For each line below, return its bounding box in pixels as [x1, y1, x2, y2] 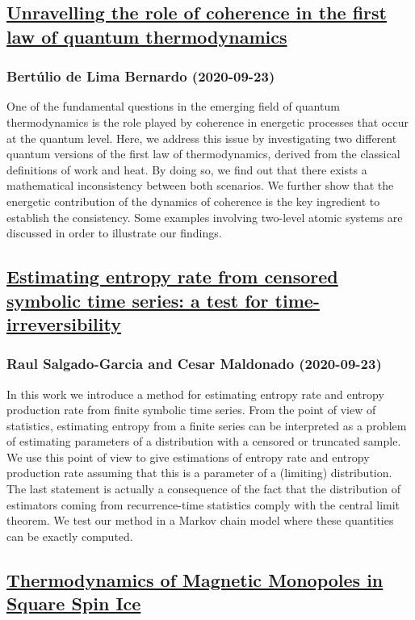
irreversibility [6, 311, 121, 336]
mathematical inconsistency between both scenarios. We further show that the [6, 177, 394, 194]
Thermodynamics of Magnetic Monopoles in [6, 567, 384, 592]
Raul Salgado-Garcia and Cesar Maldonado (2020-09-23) [6, 354, 382, 374]
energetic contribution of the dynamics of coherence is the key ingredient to [6, 192, 380, 209]
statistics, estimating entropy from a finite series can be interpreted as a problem [6, 417, 407, 434]
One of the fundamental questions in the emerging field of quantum [6, 98, 340, 115]
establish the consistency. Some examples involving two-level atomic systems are [6, 208, 403, 225]
